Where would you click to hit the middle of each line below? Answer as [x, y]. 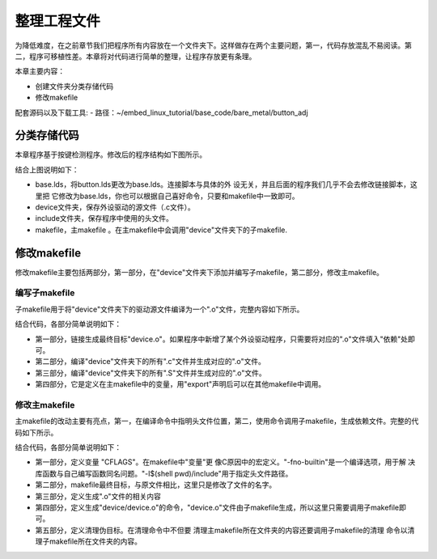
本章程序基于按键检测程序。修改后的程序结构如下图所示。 [110, 155]
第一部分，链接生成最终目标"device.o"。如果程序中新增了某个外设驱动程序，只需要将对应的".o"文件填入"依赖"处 [222, 339]
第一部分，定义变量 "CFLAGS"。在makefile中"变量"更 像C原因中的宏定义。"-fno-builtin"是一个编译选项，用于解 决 [225, 462]
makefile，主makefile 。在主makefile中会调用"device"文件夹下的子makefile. [161, 230]
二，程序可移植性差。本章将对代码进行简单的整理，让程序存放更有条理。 [136, 56]
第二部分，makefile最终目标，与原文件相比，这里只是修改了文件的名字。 [156, 485]
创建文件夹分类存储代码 [74, 86]
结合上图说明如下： [47, 169]
